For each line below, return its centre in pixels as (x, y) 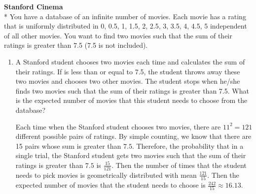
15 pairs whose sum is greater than (68, 145)
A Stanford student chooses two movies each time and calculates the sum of (130, 61)
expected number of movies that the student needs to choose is (110, 185)
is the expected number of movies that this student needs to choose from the (131, 100)
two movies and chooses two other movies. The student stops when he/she (128, 81)
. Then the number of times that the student (179, 165)
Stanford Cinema (34, 6)
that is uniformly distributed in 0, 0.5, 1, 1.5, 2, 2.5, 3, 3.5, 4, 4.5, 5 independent (126, 26)
